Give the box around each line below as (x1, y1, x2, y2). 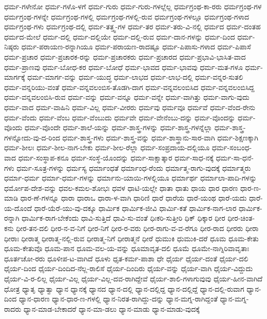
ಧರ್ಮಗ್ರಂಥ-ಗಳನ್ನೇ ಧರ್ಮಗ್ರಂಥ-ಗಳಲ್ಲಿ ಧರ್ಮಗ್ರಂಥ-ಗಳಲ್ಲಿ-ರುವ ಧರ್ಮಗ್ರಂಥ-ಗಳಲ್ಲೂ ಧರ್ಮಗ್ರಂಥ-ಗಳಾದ (4, 11, 249, 22)
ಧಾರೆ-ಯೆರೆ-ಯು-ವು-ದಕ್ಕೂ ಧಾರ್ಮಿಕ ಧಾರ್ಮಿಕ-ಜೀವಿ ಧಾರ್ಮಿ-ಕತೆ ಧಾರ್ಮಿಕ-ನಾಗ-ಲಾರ (34, 202, 237, 213)
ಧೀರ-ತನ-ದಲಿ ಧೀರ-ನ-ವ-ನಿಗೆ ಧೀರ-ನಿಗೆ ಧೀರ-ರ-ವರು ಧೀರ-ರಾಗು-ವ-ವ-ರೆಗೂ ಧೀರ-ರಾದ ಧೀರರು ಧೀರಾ (16, 223, 259, 234)
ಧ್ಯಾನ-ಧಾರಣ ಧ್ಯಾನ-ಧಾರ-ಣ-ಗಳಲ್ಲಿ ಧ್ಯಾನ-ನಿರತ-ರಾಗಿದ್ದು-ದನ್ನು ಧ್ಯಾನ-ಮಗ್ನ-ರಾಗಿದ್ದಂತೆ (18, 293, 218, 304)
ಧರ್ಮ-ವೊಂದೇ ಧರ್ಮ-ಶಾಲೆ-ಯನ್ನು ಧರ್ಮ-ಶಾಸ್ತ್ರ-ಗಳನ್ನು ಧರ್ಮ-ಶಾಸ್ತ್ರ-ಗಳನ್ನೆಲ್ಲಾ (25, 122, 213, 133)
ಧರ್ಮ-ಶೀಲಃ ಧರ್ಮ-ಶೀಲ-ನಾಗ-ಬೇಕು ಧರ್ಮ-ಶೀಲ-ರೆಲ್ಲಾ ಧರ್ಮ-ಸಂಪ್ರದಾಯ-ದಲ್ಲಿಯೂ (4, 142, 210, 153)
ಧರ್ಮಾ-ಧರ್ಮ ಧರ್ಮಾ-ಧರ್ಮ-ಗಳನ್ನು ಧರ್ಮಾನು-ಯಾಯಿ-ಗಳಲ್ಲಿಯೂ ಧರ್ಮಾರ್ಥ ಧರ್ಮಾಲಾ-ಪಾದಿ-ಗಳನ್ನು (4, 172, 257, 183)
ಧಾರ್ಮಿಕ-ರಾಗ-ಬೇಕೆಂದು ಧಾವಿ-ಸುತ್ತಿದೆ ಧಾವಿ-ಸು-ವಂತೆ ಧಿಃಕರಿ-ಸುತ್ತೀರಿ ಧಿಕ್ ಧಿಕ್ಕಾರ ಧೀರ (22, 212, 225, 223)
